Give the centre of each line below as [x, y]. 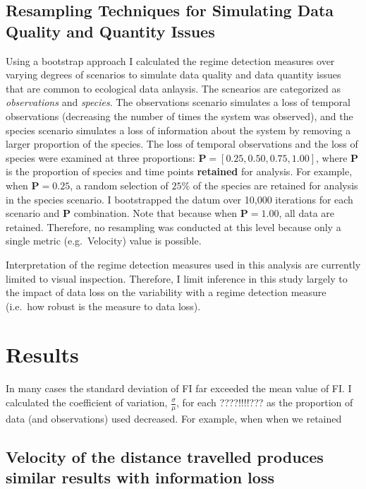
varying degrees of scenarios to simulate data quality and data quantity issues [173, 75]
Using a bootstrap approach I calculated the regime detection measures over [170, 60]
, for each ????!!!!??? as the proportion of [265, 402]
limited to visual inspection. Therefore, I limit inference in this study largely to [177, 278]
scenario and [33, 213]
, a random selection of [119, 185]
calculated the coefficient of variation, [87, 402]
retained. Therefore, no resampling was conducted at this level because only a [173, 226]
